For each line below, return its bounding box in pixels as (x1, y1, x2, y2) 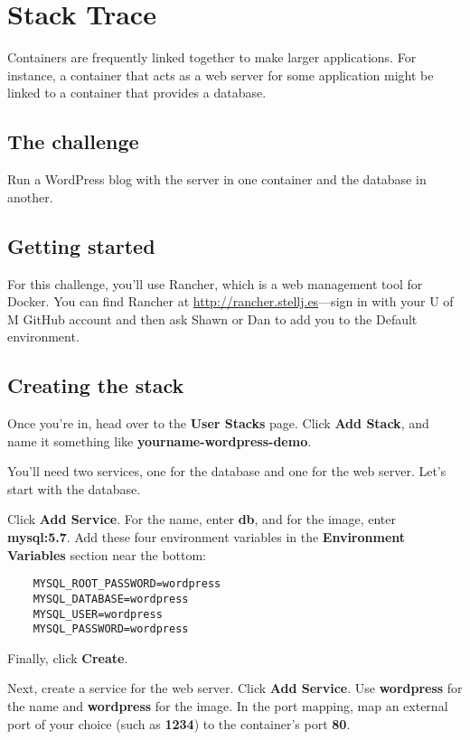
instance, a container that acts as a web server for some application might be (7, 65, 434, 84)
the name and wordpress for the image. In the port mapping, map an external (7, 697, 448, 716)
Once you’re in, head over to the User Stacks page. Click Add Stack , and (7, 414, 429, 433)
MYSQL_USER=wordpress (33, 607, 163, 621)
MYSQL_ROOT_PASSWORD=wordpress (33, 577, 221, 591)
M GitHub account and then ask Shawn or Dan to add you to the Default (7, 309, 418, 328)
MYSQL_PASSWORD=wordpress (33, 623, 189, 636)
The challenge (7, 127, 139, 155)
